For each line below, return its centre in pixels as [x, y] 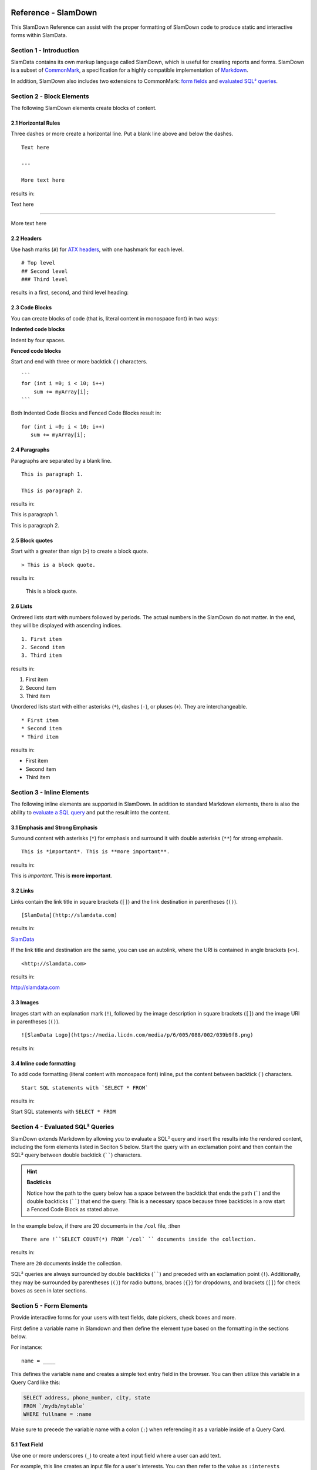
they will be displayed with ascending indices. [66, 626]
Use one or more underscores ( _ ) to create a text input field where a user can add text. [116, 1455]
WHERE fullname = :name [58, 1414]
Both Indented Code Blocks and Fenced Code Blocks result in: [86, 413]
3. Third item [41, 655]
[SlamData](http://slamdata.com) [69, 915]
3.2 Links [22, 891]
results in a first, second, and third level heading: [70, 293]
